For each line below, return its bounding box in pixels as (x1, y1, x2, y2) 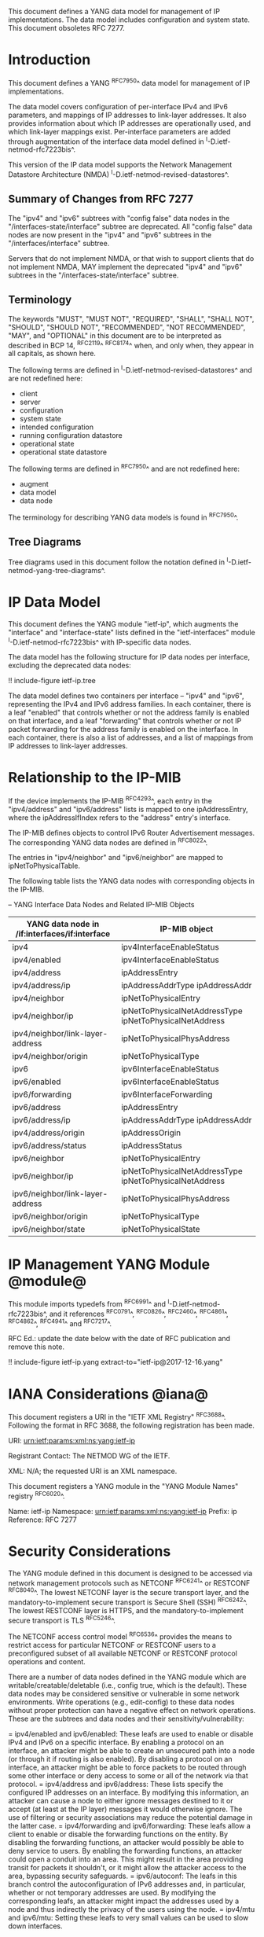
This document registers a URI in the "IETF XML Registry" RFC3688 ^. (8, 1411, 226, 1421)
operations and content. (8, 1656, 86, 1666)
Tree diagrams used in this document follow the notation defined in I (8, 556, 229, 567)
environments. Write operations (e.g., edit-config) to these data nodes (8, 1697, 236, 1707)
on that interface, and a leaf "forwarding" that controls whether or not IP (8, 716, 242, 726)
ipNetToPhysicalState (121, 1224, 200, 1235)
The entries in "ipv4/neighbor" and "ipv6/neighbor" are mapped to (8, 853, 224, 862)
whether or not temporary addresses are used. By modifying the (8, 1887, 216, 1897)
